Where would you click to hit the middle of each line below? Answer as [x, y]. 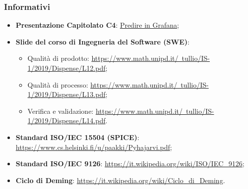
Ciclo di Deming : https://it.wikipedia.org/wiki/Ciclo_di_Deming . [120, 180]
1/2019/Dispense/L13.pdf [66, 94]
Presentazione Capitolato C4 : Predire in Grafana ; [97, 25]
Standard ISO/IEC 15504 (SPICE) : [77, 137]
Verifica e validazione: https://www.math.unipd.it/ [105, 111]
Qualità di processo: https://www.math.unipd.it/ [102, 84]
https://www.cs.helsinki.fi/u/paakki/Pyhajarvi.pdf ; [94, 147]
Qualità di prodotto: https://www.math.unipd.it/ [103, 58]
